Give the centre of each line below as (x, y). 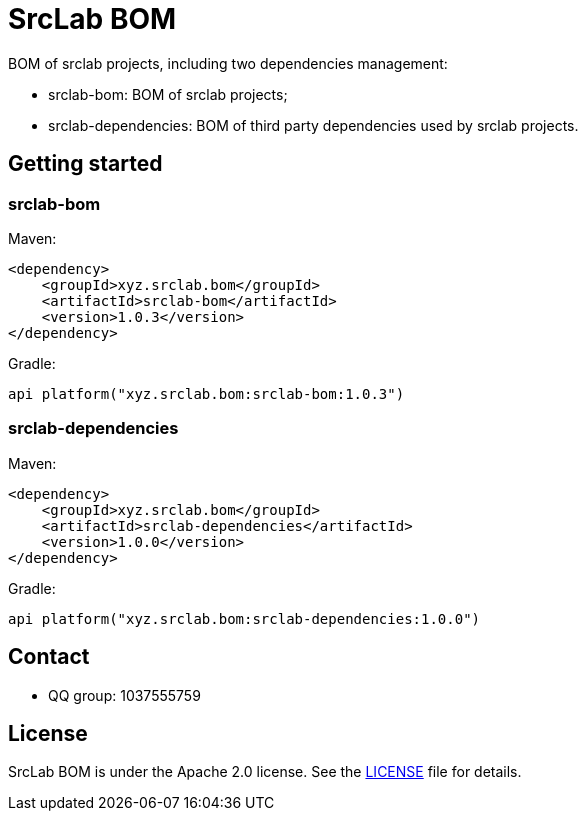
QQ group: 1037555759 (124, 695)
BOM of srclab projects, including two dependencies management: (228, 63)
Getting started (85, 164)
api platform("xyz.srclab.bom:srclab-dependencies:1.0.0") (244, 618)
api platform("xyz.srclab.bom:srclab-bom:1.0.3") (206, 393)
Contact (49, 657)
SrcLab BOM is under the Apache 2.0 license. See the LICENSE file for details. (265, 772)
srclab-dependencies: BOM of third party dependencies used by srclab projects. (313, 125)
